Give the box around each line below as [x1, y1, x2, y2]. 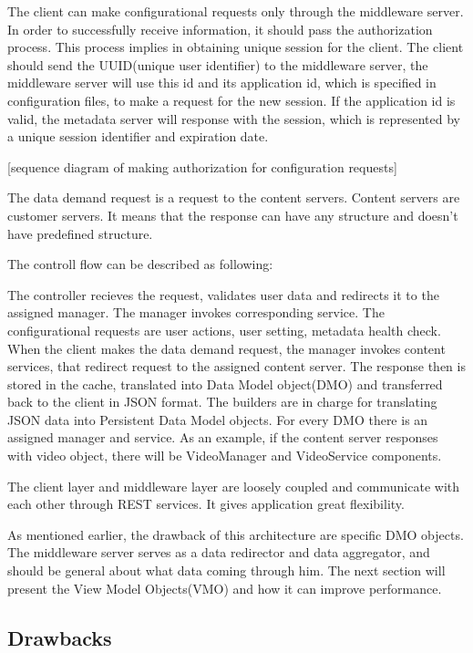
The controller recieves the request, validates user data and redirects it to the [7, 285, 439, 304]
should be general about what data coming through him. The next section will [7, 561, 446, 580]
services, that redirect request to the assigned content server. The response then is [7, 357, 466, 376]
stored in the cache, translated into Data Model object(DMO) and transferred [7, 374, 443, 393]
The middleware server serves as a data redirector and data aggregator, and [7, 543, 430, 562]
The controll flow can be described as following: [7, 254, 273, 274]
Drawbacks [7, 623, 112, 651]
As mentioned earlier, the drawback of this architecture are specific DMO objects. [7, 524, 464, 544]
